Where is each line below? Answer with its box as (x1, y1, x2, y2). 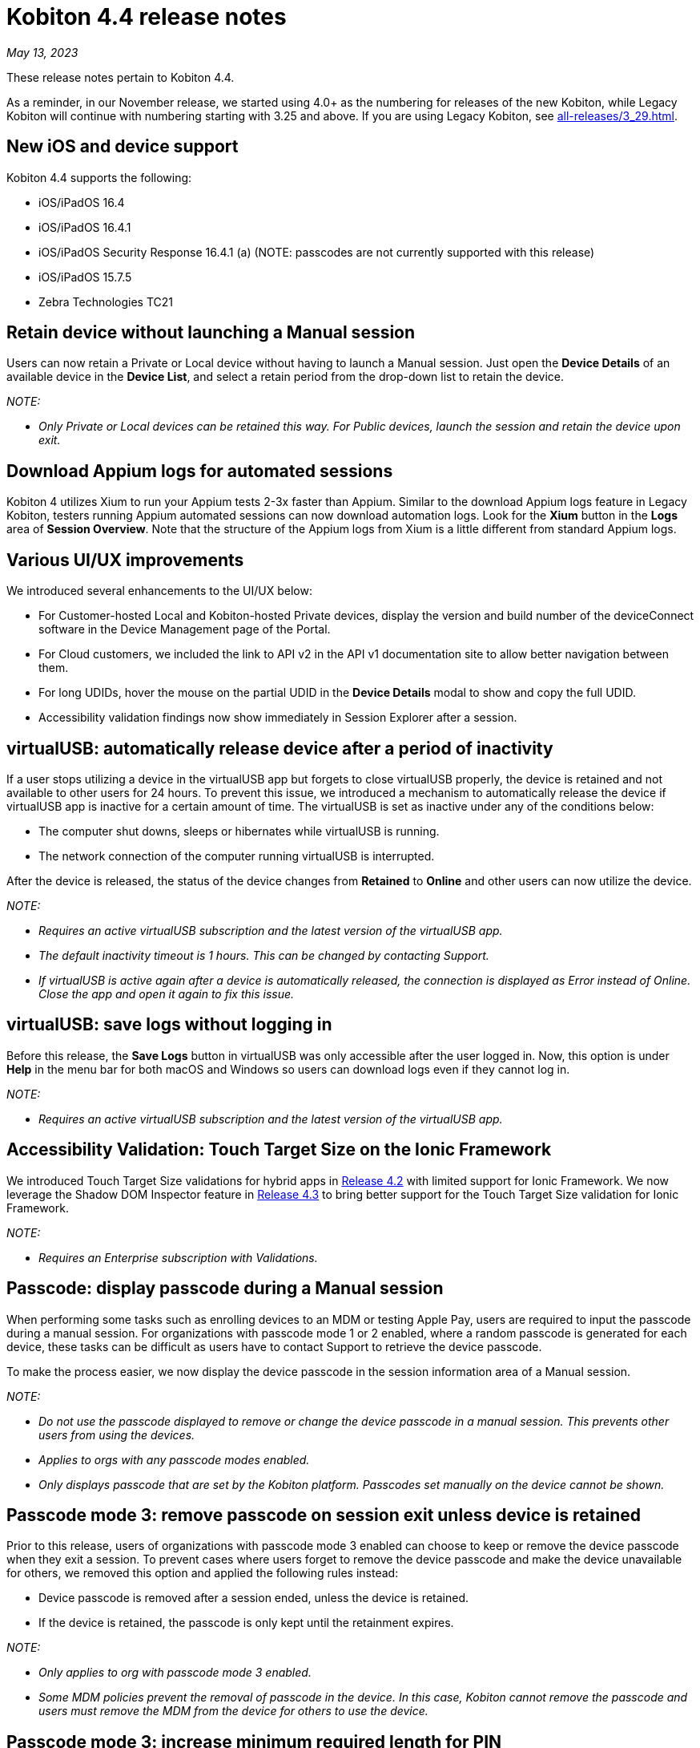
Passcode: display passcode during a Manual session (6, 1278, 444, 1299)
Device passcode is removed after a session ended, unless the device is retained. (38, 1591, 469, 1605)
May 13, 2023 (6, 45, 78, 59)
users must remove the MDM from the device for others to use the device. (38, 1704, 428, 1718)
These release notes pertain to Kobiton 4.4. (6, 70, 235, 84)
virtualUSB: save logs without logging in (6, 1014, 332, 1035)
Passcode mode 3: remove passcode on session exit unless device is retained (6, 1504, 642, 1525)
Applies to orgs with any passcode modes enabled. (38, 1452, 310, 1467)
